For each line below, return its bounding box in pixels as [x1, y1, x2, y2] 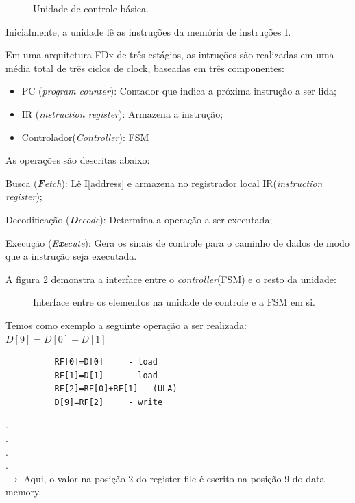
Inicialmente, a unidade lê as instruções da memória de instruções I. [5, 24, 291, 38]
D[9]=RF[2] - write [54, 397, 163, 407]
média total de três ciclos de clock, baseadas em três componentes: [5, 60, 284, 75]
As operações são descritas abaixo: [5, 153, 150, 167]
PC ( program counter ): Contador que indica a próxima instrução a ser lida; [21, 84, 336, 98]
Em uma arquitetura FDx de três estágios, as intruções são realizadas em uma [5, 47, 334, 62]
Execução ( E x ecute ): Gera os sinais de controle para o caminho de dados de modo [5, 235, 350, 249]
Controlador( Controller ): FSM [21, 130, 149, 144]
